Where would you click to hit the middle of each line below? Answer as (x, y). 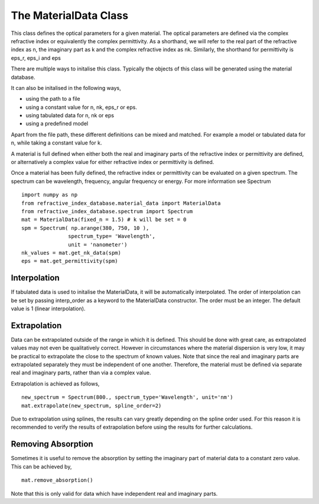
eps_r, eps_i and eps (36, 58)
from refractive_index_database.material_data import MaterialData (121, 203)
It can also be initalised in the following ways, (66, 88)
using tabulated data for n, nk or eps (70, 115)
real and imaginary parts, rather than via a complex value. (81, 373)
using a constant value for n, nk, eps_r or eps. (81, 107)
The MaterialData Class (70, 15)
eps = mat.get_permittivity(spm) (70, 261)
